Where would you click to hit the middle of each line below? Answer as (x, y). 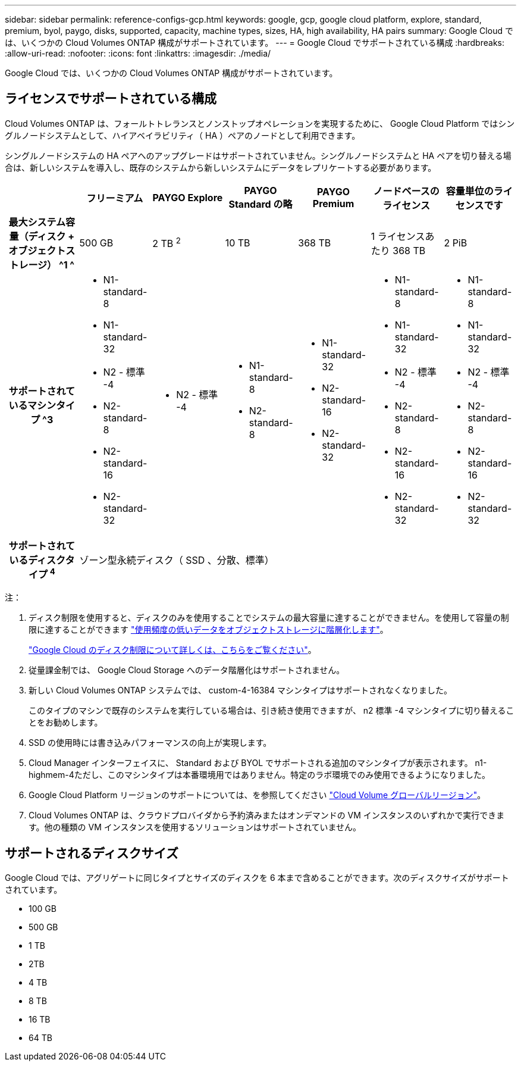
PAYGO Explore (188, 197)
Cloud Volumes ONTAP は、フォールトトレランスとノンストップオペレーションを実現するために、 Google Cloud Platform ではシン (260, 123)
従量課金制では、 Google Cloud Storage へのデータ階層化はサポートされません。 (187, 670)
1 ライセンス (398, 236)
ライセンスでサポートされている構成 (111, 99)
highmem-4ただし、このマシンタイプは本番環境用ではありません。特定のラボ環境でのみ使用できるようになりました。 (260, 775)
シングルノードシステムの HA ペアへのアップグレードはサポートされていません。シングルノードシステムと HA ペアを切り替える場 (258, 155)
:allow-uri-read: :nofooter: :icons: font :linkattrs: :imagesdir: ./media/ (138, 53)
